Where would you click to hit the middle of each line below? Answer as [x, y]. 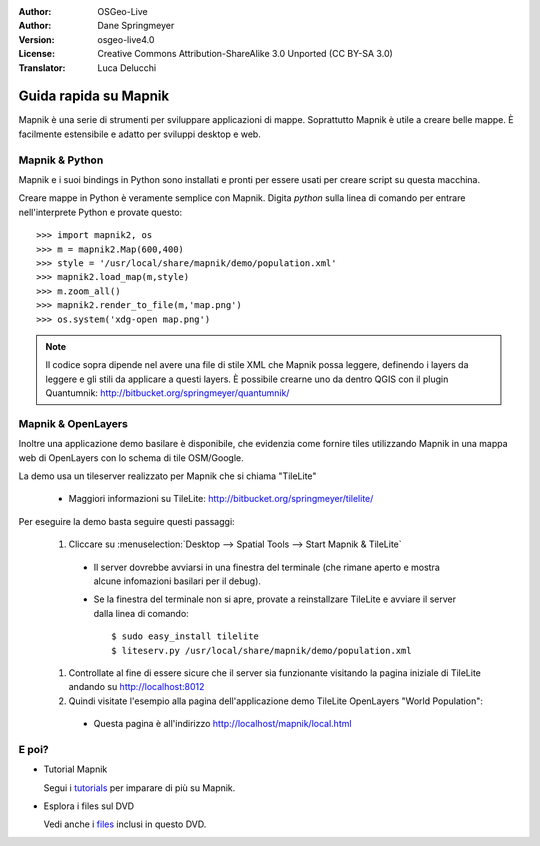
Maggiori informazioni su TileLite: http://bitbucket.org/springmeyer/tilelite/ [221, 499]
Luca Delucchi [127, 67]
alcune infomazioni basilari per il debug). [177, 581]
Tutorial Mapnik [75, 769]
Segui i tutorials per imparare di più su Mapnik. [139, 787]
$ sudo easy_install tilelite [185, 636]
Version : [36, 39]
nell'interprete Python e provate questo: [100, 212]
